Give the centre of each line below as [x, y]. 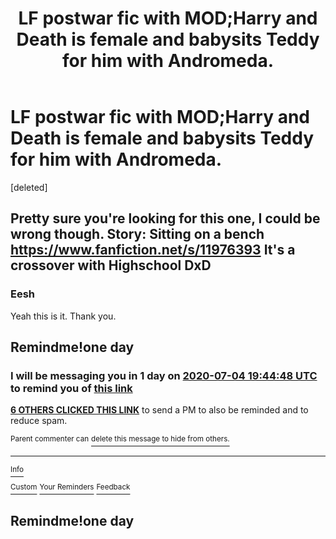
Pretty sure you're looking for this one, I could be [165, 218]
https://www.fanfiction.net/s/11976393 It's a [153, 250]
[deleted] [29, 187]
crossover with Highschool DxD [111, 265]
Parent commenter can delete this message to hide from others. [120, 439]
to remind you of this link [71, 388]
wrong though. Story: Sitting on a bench [137, 234]
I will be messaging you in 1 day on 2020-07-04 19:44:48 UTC [164, 375]
